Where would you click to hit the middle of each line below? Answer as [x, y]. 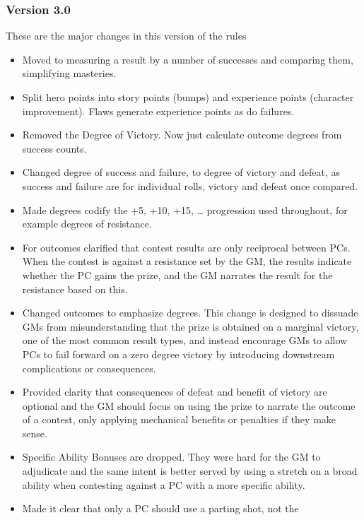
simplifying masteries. [69, 73]
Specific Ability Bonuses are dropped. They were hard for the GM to [171, 457]
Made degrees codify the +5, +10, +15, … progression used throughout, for [185, 209]
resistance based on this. [75, 289]
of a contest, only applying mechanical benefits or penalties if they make [179, 419]
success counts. [54, 148]
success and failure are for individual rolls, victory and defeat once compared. [190, 185]
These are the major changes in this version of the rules [126, 36]
